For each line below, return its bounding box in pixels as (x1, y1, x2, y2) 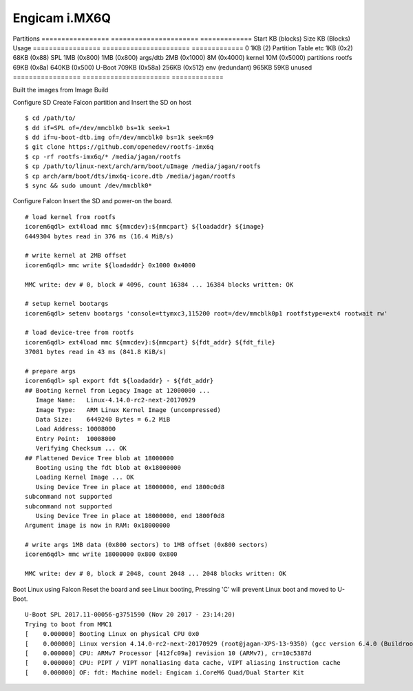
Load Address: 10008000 (35, 425, 116, 433)
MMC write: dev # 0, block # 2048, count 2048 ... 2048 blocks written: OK (25, 570, 286, 578)
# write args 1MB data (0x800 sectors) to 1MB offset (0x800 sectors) (25, 541, 268, 549)
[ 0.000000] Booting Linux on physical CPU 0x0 (25, 630, 200, 638)
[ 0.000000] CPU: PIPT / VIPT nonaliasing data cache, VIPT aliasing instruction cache (25, 659, 341, 667)
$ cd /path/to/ (25, 114, 76, 122)
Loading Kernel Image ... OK (35, 473, 134, 482)
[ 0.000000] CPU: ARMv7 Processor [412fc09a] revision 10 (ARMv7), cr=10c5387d (25, 649, 312, 657)
